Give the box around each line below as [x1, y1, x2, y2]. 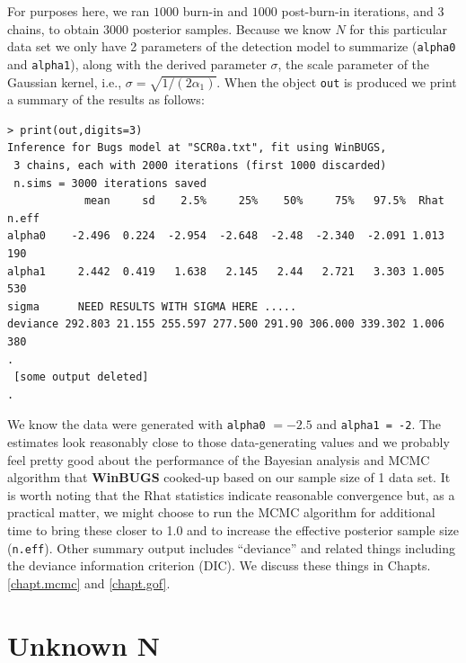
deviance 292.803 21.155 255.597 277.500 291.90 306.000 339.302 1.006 [7, 318, 444, 331]
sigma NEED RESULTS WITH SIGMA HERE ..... [7, 300, 297, 313]
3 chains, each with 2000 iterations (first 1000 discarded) [13, 159, 387, 173]
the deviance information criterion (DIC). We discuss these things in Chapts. [7, 556, 431, 575]
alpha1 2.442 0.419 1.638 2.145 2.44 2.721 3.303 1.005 [7, 264, 444, 278]
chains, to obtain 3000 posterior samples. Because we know [7, 19, 331, 38]
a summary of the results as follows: [7, 90, 205, 109]
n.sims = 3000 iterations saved [13, 176, 207, 190]
